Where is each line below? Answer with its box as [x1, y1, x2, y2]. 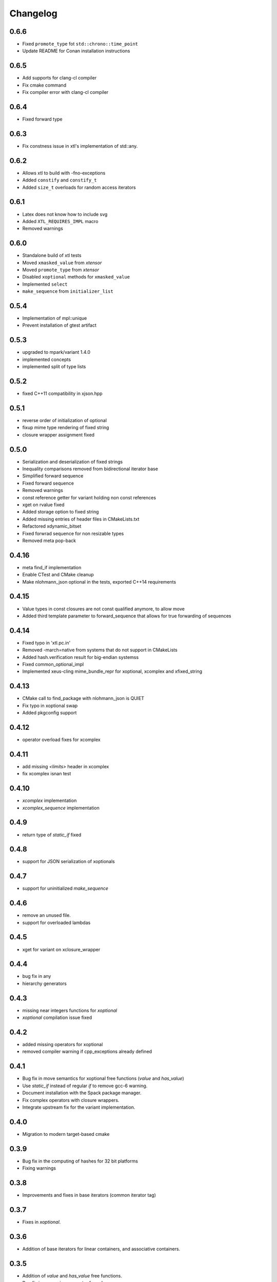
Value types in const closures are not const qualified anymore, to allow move [22, 606, 185, 612]
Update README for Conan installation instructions [22, 48, 130, 54]
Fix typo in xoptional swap [22, 703, 78, 709]
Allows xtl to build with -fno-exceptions [22, 170, 106, 176]
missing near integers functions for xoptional [22, 1007, 117, 1013]
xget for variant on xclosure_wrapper [22, 946, 101, 952]
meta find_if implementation [22, 564, 82, 570]
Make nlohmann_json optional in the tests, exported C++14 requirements [22, 578, 176, 585]
